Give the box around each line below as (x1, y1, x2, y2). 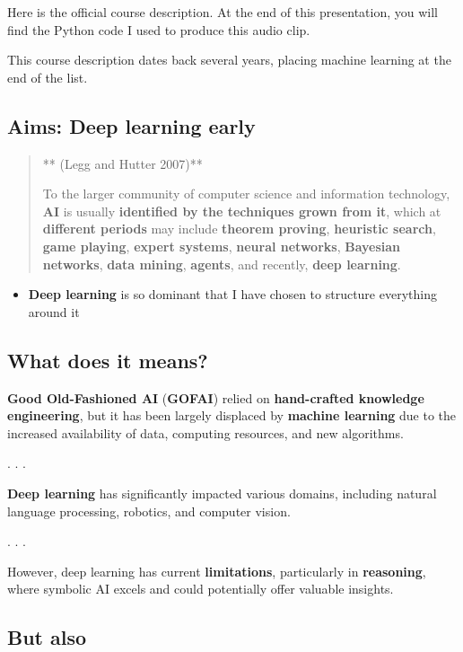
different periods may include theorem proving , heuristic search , (42, 219, 436, 238)
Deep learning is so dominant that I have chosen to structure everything (28, 285, 437, 304)
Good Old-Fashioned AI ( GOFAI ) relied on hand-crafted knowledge (7, 388, 424, 407)
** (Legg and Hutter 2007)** (42, 154, 203, 172)
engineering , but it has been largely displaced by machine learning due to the (7, 406, 457, 425)
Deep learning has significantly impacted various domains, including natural (7, 483, 437, 502)
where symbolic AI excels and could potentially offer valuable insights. (7, 579, 394, 598)
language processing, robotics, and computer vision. (7, 501, 291, 520)
